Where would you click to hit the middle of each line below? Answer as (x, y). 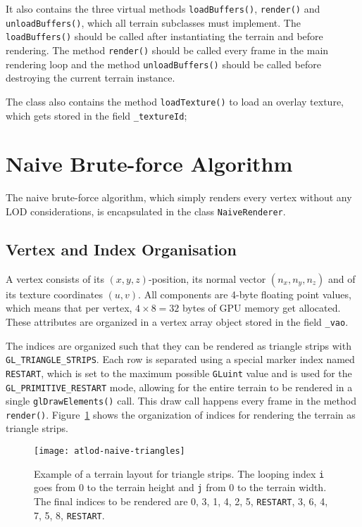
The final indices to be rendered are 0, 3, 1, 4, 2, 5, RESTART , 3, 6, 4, (181, 501)
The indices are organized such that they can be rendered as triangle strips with (179, 345)
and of (342, 278)
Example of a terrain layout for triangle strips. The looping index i (179, 473)
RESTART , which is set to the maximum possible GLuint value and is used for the (179, 373)
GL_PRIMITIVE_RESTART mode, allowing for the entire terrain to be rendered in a (179, 387)
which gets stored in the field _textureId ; (96, 115)
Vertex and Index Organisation (121, 249)
